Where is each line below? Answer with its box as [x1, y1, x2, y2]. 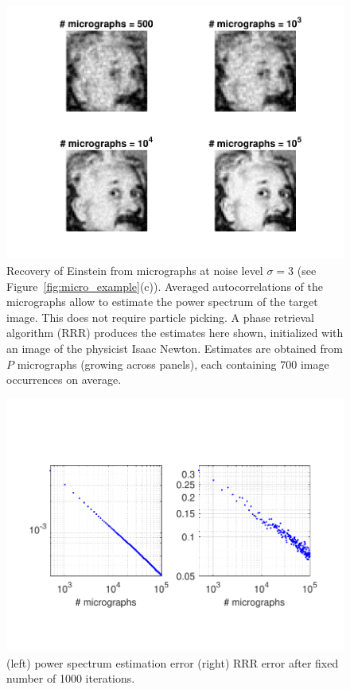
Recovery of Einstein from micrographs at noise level [6, 261, 263, 278]
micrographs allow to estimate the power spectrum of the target [6, 293, 318, 310]
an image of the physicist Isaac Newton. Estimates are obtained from [6, 339, 343, 356]
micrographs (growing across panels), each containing [17, 355, 277, 372]
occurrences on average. [6, 371, 122, 388]
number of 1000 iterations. [6, 670, 135, 687]
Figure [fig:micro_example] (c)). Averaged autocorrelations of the [6, 277, 323, 294]
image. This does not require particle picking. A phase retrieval [6, 308, 314, 325]
